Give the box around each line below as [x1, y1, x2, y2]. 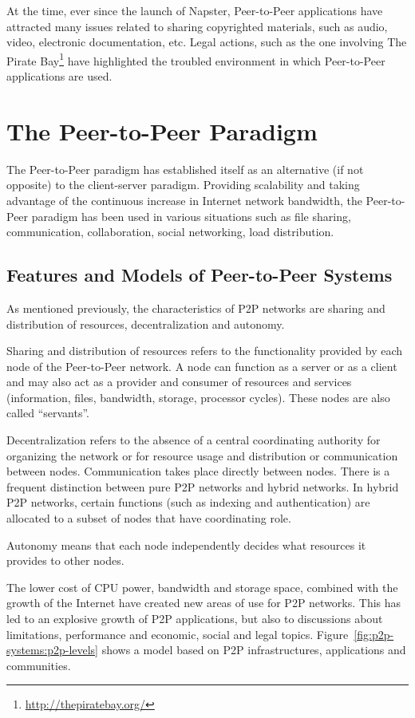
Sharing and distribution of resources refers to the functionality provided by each [6, 342, 403, 359]
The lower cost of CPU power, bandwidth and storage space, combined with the [6, 578, 398, 595]
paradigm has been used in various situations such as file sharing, [31, 207, 351, 224]
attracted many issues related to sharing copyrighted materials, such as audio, [6, 18, 388, 34]
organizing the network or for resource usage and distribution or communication [6, 447, 398, 464]
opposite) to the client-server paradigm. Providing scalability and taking [6, 176, 360, 193]
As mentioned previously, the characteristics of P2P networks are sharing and [6, 299, 385, 316]
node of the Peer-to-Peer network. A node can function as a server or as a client [6, 357, 397, 374]
